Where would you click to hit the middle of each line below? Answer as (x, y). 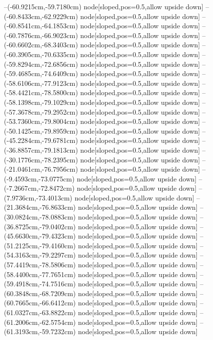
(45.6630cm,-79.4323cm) (40, 236)
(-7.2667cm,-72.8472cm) (39, 188)
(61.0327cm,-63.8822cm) (40, 312)
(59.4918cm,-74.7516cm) (40, 284)
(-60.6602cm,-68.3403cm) (41, 45)
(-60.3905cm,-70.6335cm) (41, 54)
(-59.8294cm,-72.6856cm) (41, 64)
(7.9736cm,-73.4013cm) (38, 197)
